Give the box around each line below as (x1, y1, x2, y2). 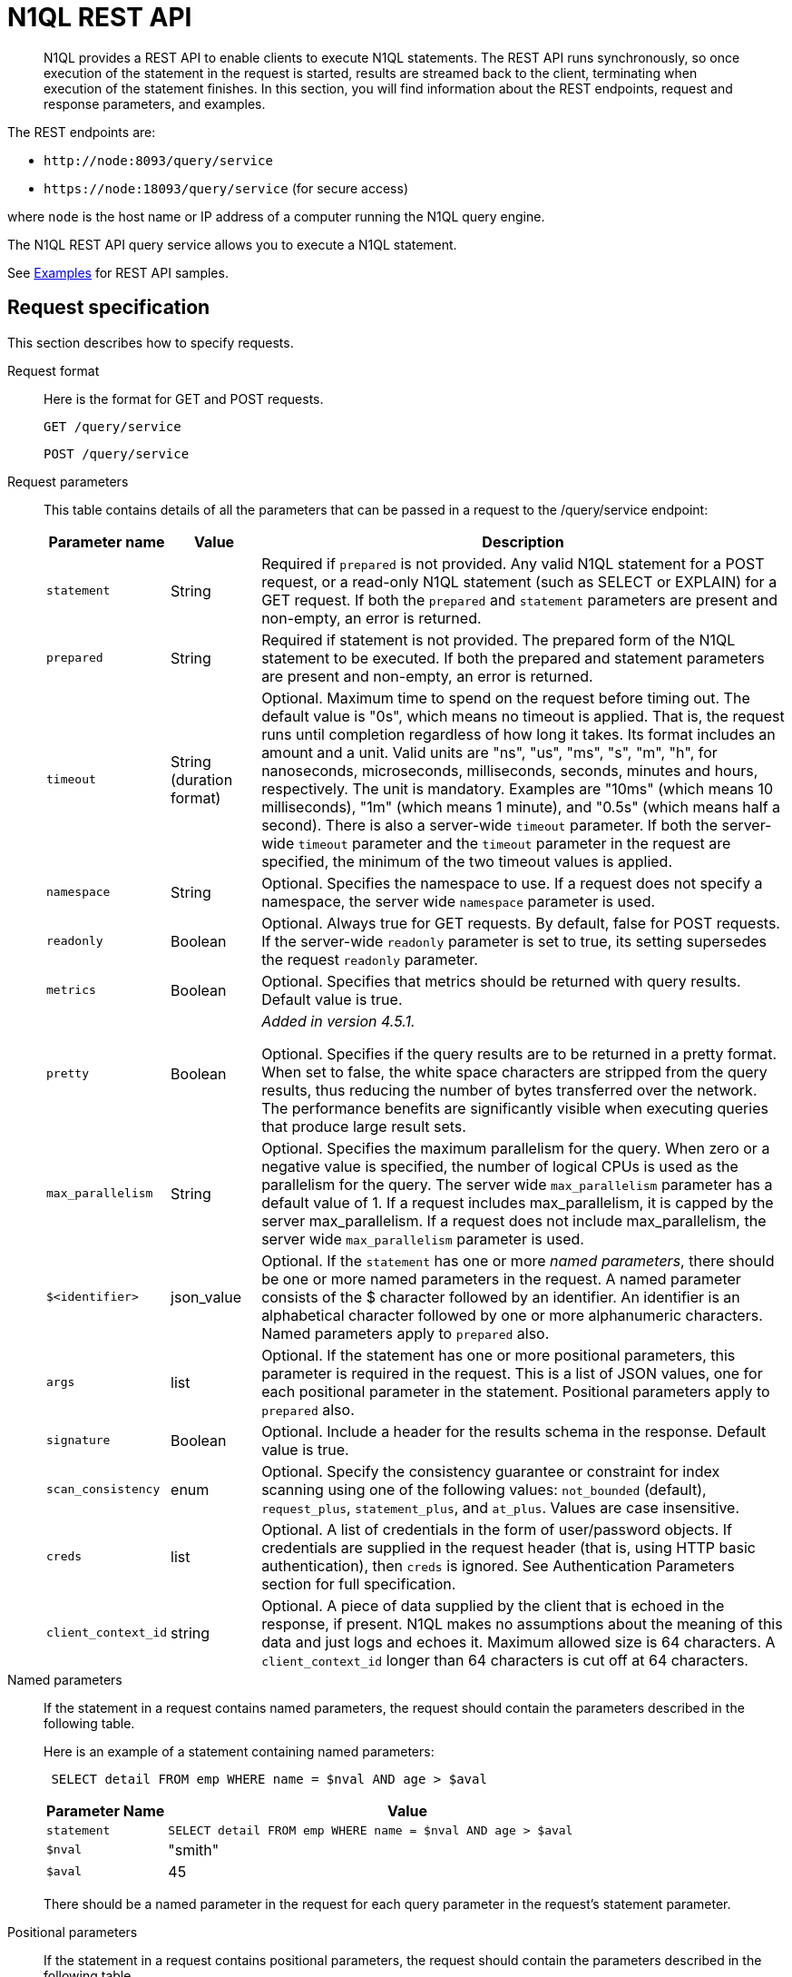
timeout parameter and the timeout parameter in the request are (298, 833, 731, 852)
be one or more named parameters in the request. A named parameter (261, 1269, 741, 1288)
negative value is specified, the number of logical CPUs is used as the (261, 1156, 738, 1175)
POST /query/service (44, 446, 190, 461)
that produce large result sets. (261, 1116, 466, 1136)
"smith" (168, 1840, 220, 1859)
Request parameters (7, 473, 129, 489)
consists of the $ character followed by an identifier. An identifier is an (261, 1287, 740, 1306)
